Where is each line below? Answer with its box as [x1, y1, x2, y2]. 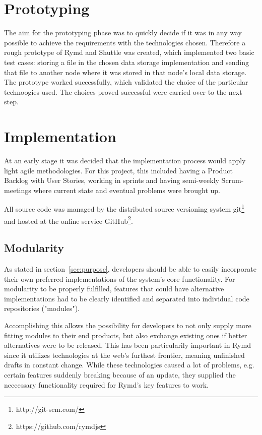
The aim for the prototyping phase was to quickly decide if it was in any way [4, 27, 242, 38]
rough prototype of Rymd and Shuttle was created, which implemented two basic [4, 47, 254, 57]
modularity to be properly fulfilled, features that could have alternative [4, 283, 224, 294]
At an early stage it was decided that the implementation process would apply [4, 155, 246, 165]
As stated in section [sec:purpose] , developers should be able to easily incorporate [4, 264, 256, 274]
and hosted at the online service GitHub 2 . [4, 214, 133, 226]
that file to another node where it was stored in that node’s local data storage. [4, 67, 247, 77]
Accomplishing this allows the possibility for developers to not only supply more [4, 320, 251, 331]
